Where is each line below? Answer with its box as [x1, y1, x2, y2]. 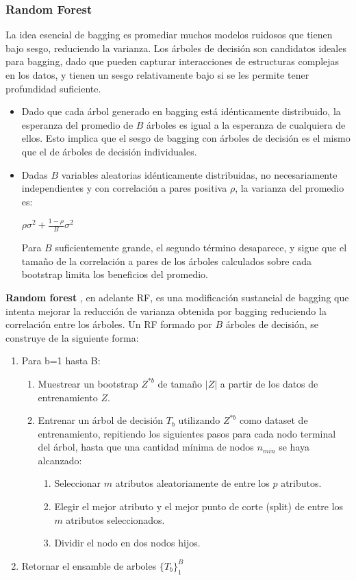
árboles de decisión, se [225, 317, 318, 331]
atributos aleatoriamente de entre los [115, 476, 270, 490]
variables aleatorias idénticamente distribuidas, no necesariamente [61, 167, 338, 181]
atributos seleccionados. [66, 512, 165, 527]
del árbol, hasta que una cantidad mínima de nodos [38, 440, 254, 454]
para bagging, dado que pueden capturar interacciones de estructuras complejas [5, 54, 340, 68]
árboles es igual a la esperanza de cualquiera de [147, 117, 346, 131]
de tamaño [157, 376, 203, 390]
